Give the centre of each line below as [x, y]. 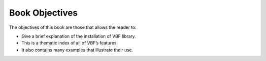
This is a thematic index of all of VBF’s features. [70, 43]
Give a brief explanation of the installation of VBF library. [79, 36]
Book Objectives [44, 13]
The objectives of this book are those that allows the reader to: [73, 27]
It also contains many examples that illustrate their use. [77, 50]
